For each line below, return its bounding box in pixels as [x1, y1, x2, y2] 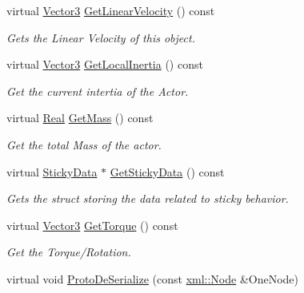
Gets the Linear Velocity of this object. [6, 29, 195, 46]
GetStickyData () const [110, 163, 225, 180]
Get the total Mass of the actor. [6, 136, 162, 152]
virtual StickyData [6, 163, 98, 180]
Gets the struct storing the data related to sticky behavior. [6, 190, 289, 207]
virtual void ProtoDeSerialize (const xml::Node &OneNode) [6, 270, 299, 287]
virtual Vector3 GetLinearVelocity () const [6, 2, 215, 18]
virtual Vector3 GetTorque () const [6, 216, 178, 233]
